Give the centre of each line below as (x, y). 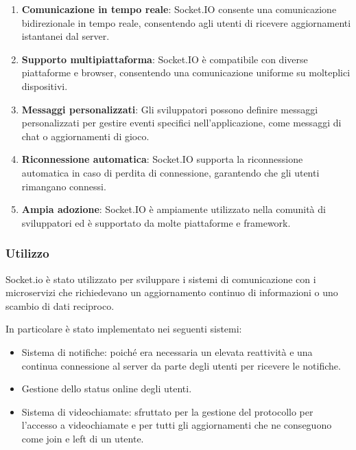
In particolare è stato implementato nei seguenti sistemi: (124, 329)
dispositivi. (45, 86)
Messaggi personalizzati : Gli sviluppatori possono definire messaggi (170, 109)
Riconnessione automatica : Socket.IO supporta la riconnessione (162, 159)
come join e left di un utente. (83, 438)
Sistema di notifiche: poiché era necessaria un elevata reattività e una (167, 351)
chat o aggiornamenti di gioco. (85, 136)
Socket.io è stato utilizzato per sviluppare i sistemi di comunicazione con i (161, 279)
